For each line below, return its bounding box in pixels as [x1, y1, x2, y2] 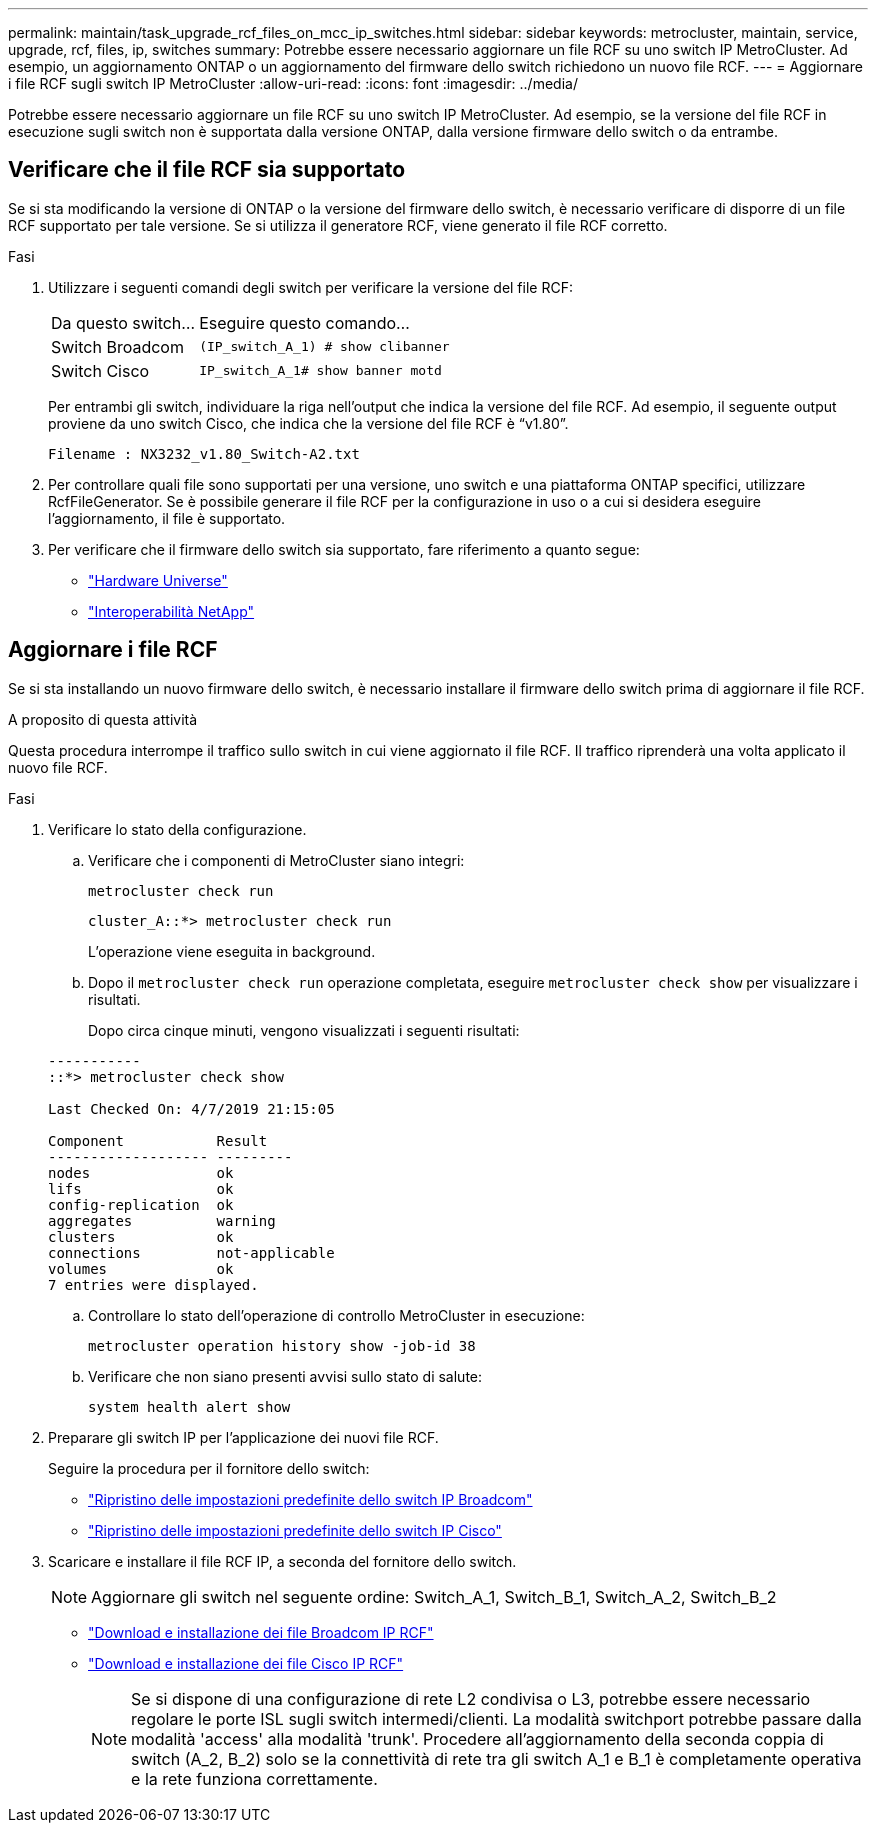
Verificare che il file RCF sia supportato [8, 157, 406, 183]
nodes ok [48, 1164, 234, 1181]
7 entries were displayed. [48, 1276, 259, 1293]
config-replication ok [48, 1196, 234, 1213]
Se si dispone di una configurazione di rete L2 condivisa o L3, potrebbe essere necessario [131, 1688, 811, 1709]
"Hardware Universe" [88, 571, 228, 589]
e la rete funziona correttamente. [131, 1768, 378, 1789]
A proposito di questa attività [8, 710, 198, 728]
